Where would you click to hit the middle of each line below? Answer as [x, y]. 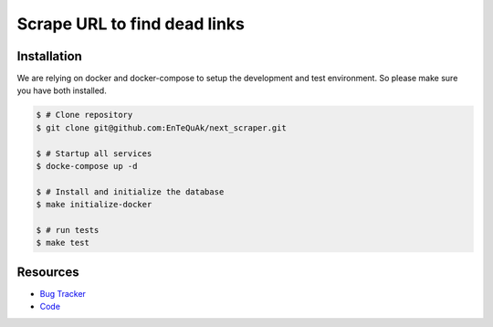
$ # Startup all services [94, 153]
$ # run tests [68, 230]
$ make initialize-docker [94, 205]
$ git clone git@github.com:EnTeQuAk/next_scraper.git [161, 127]
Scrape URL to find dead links [131, 24]
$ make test [63, 243]
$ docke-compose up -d [87, 166]
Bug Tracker [63, 293]
